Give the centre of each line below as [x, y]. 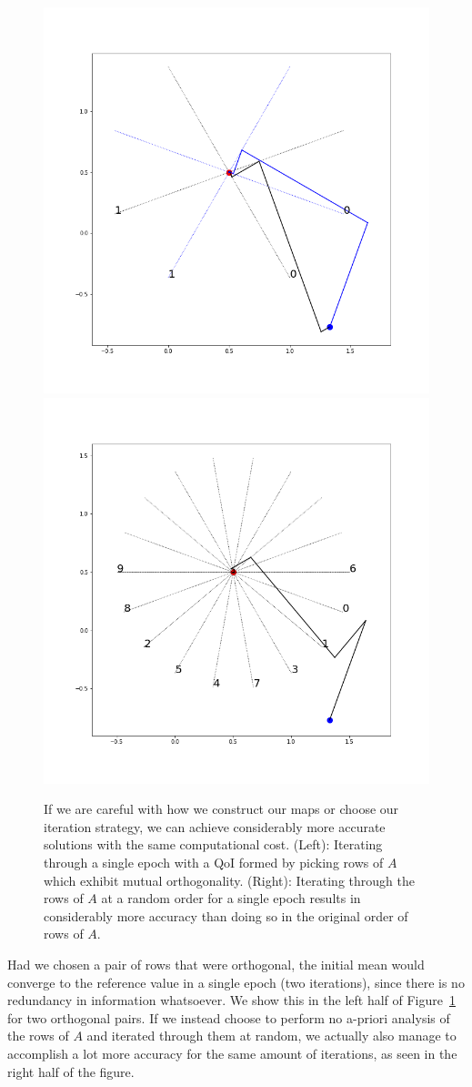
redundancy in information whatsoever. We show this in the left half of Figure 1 [231, 1000]
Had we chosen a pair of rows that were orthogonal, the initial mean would [216, 964]
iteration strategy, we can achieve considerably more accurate [215, 826]
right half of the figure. [71, 1071]
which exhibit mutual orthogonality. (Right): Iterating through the [229, 880]
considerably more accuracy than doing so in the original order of [226, 915]
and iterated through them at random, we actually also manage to [271, 1036]
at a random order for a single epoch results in [231, 898]
